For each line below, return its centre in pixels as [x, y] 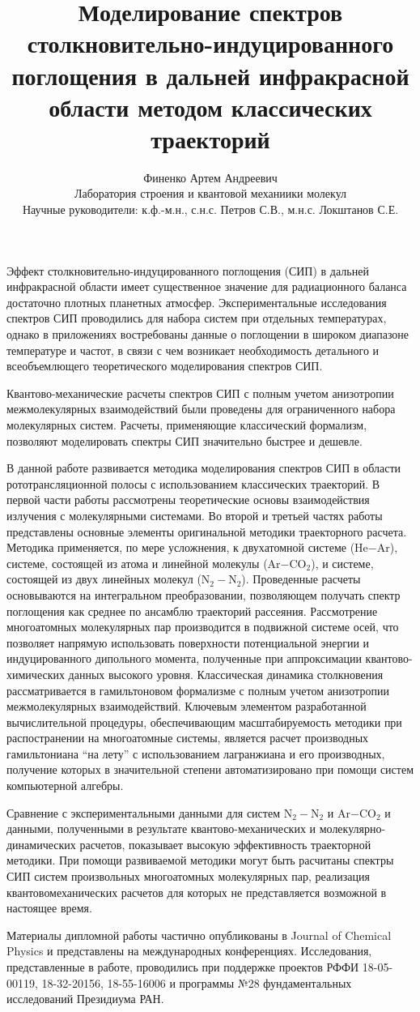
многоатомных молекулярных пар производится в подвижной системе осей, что [203, 627]
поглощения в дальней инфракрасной [210, 75]
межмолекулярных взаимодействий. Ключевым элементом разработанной [187, 706]
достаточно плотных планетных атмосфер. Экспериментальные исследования [197, 302]
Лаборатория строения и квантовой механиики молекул [210, 193]
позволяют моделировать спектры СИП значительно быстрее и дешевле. [185, 440]
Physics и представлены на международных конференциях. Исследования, [189, 951]
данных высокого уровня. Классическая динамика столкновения [226, 674]
